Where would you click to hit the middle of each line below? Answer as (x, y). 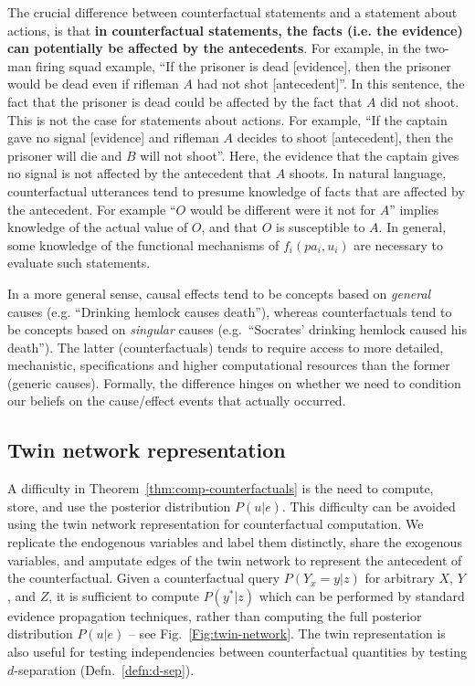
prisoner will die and (65, 155)
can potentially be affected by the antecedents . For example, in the (214, 48)
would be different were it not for (283, 209)
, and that (229, 227)
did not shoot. (420, 101)
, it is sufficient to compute (124, 595)
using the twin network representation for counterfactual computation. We (216, 524)
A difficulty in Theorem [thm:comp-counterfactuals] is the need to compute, (221, 488)
